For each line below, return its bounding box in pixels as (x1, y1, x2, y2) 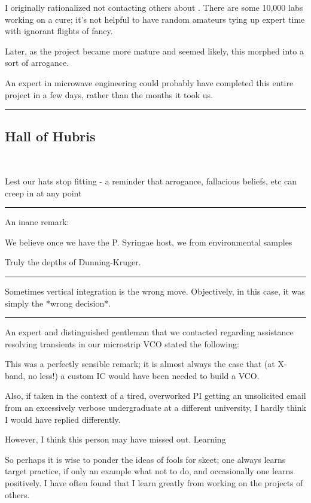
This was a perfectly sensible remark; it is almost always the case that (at (5, 357, 275, 370)
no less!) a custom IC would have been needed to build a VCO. (28, 369, 260, 381)
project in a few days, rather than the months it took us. (5, 88, 214, 101)
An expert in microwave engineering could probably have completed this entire (5, 76, 294, 89)
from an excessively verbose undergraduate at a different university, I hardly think (5, 401, 306, 414)
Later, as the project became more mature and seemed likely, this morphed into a (5, 44, 304, 57)
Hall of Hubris (5, 126, 96, 145)
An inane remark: (5, 216, 69, 228)
